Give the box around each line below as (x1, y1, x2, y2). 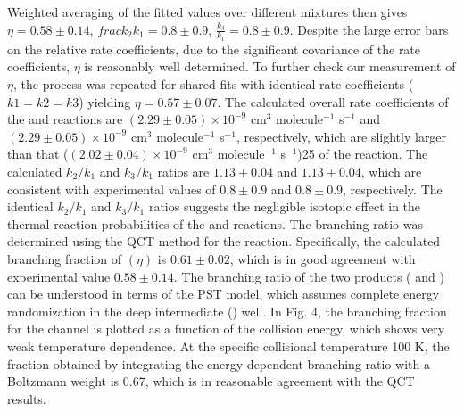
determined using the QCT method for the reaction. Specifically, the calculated (7, 232, 441, 251)
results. (7, 389, 46, 407)
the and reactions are (7, 110, 123, 128)
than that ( (7, 144, 69, 163)
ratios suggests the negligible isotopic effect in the (148, 197, 421, 216)
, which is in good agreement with (229, 249, 416, 267)
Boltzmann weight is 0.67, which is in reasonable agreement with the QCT (7, 372, 415, 390)
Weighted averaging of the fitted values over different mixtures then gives (7, 3, 408, 21)
